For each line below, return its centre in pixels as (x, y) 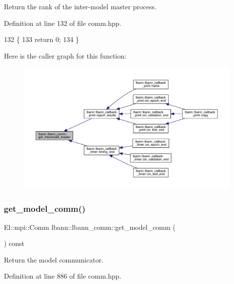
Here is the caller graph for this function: (65, 55)
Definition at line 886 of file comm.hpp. (63, 276)
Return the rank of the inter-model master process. (80, 6)
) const (14, 243)
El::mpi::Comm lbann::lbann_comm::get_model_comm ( (90, 227)
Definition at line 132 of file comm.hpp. (63, 23)
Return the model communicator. (54, 259)
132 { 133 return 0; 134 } (42, 39)
